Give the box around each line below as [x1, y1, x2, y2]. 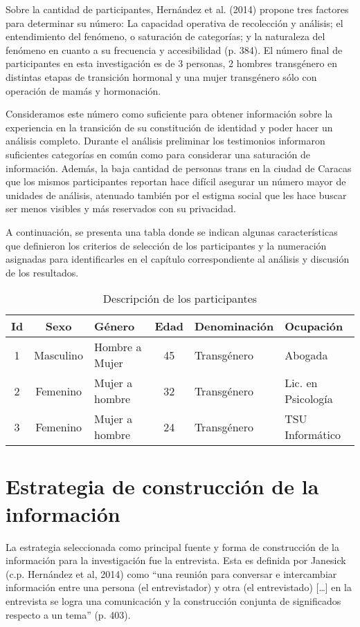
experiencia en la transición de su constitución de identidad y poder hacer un [6, 120, 333, 134]
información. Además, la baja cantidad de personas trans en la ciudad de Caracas [6, 160, 352, 175]
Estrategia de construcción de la [6, 472, 319, 500]
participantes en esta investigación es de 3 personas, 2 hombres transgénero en [6, 56, 338, 71]
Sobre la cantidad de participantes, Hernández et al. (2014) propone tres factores [6, 2, 349, 16]
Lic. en [285, 375, 318, 391]
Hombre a [93, 339, 142, 355]
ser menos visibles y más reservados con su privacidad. [6, 201, 236, 216]
